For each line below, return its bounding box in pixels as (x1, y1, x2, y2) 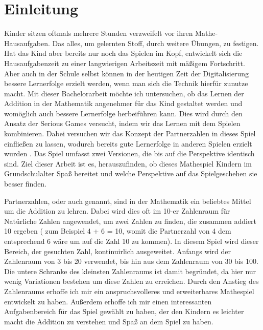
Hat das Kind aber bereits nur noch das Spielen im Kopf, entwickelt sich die (4, 48, 243, 58)
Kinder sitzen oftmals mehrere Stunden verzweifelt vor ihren (4, 28, 193, 38)
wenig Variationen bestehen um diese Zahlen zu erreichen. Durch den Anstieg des (4, 276, 259, 286)
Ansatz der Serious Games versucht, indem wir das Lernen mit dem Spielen (4, 118, 241, 129)
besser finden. (4, 178, 47, 189)
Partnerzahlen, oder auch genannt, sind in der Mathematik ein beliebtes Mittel (4, 195, 251, 206)
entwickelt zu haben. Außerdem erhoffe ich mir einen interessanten (4, 296, 212, 306)
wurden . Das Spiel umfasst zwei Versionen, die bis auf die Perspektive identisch (4, 148, 255, 159)
